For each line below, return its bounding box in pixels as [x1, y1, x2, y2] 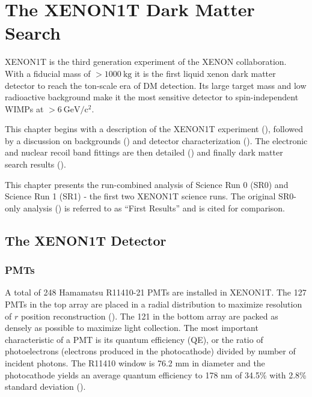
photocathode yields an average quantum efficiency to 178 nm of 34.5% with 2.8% [5, 368, 307, 381]
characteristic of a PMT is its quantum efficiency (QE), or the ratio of [5, 333, 263, 345]
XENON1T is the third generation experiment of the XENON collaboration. [5, 55, 287, 68]
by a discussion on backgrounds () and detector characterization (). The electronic [5, 134, 308, 147]
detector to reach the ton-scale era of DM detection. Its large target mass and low [5, 79, 307, 91]
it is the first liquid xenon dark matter [134, 67, 276, 79]
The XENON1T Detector [5, 231, 167, 249]
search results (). [5, 158, 66, 171]
